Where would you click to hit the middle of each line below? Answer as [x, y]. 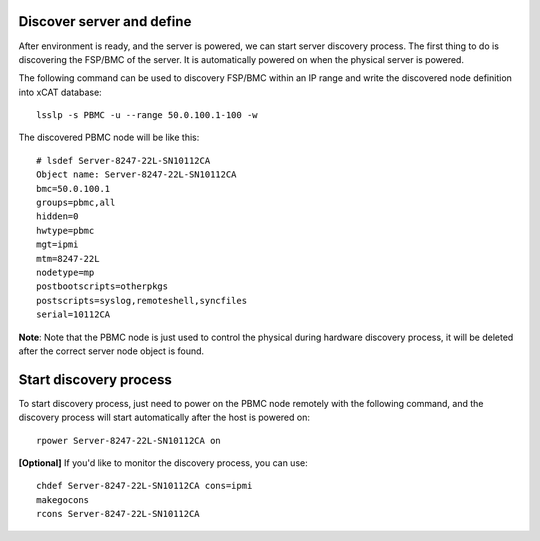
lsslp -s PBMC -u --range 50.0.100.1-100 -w [147, 115]
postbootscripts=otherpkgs [102, 286]
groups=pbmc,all [76, 203]
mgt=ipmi [57, 244]
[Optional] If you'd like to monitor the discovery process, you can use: [163, 463]
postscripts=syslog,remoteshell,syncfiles [142, 300]
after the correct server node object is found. [111, 351]
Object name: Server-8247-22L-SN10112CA [136, 174]
